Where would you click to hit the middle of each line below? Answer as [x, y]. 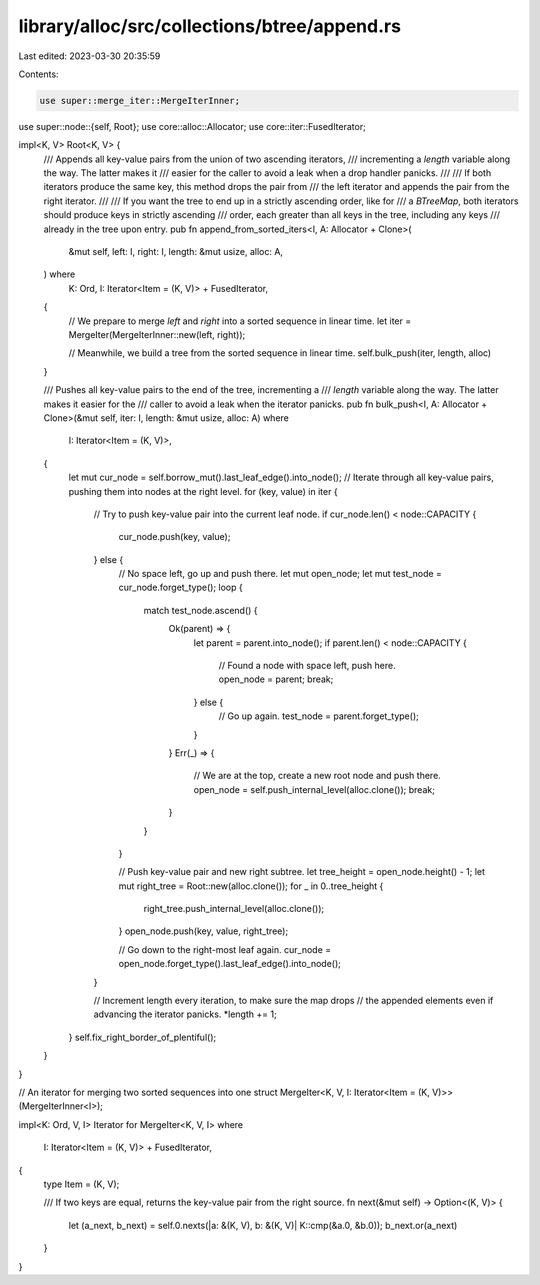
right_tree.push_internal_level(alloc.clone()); [234, 909]
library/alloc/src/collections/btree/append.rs [210, 26]
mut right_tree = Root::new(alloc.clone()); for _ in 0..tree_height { [251, 886]
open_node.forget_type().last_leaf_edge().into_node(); [230, 964]
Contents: [38, 74]
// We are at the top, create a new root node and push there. [317, 776]
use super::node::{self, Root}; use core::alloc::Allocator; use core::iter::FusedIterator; [192, 126]
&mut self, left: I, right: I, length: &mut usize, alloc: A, [176, 252]
